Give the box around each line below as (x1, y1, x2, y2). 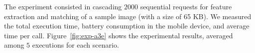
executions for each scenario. (32, 40, 119, 50)
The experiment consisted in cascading (4, 1, 122, 11)
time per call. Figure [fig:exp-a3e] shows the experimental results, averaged (4, 30, 233, 40)
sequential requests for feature (140, 1, 232, 11)
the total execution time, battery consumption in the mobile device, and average (4, 21, 250, 31)
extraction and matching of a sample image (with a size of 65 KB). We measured (4, 11, 252, 21)
